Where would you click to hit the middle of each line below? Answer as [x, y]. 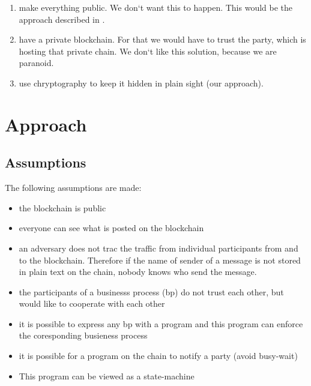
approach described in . [62, 19]
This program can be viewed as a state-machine [107, 375]
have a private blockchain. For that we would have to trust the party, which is [162, 39]
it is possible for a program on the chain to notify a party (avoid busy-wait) [158, 356]
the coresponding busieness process [83, 335]
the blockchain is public [62, 207]
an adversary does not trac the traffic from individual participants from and [159, 248]
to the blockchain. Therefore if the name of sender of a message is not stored [160, 260]
